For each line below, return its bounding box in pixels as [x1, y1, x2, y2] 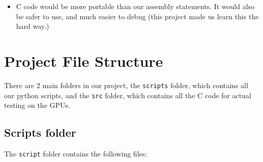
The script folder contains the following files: [4, 148, 148, 159]
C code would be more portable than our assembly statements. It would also [16, 1, 255, 11]
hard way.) [16, 21, 49, 31]
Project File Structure [4, 50, 163, 71]
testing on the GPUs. [4, 100, 70, 110]
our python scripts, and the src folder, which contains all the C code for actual [4, 90, 251, 100]
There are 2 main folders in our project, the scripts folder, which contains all [4, 79, 248, 90]
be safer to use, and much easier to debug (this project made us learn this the [16, 11, 259, 21]
